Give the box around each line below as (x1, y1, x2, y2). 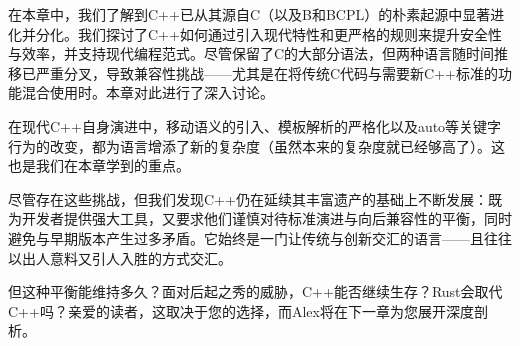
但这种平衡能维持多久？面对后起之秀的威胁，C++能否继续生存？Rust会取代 (8, 281, 503, 302)
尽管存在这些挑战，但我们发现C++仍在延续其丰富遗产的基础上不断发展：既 (8, 188, 502, 209)
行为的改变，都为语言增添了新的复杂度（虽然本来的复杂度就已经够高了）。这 (8, 135, 505, 156)
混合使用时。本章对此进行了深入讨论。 (21, 82, 274, 103)
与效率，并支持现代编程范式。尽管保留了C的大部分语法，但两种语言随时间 (8, 43, 495, 64)
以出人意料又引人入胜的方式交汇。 (8, 247, 232, 268)
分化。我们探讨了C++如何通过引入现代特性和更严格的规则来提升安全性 (35, 23, 502, 44)
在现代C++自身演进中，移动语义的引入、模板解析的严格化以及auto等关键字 (8, 115, 502, 136)
